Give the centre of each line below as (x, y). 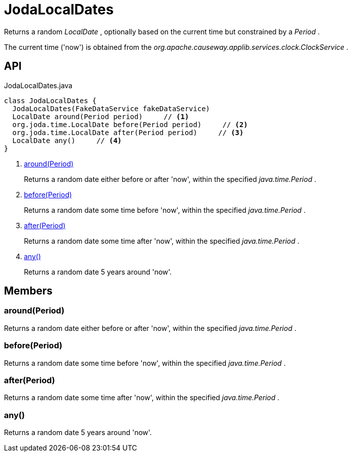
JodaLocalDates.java (38, 85)
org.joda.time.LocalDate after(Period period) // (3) (128, 132)
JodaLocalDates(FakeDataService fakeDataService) (111, 108)
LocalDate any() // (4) (67, 140)
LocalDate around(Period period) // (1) (100, 116)
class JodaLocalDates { (50, 100)
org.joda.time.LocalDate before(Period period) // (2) (130, 124)
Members (28, 291)
